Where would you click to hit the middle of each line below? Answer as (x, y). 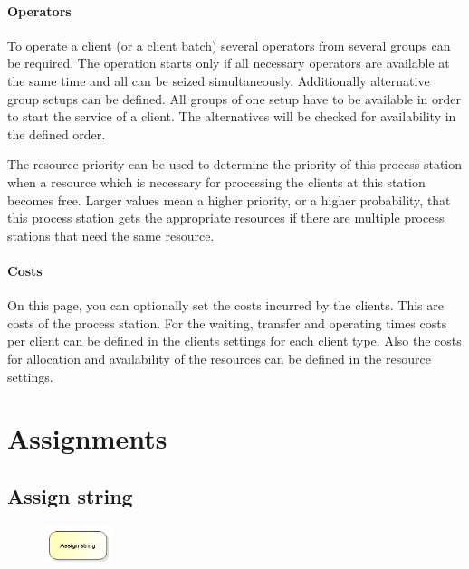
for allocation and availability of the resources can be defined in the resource (219, 358)
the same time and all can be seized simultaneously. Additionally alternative (219, 80)
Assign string (70, 495)
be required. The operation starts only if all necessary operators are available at (229, 63)
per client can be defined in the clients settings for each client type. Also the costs (234, 341)
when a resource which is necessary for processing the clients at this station (216, 181)
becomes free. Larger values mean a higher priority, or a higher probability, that (229, 199)
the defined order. (57, 133)
